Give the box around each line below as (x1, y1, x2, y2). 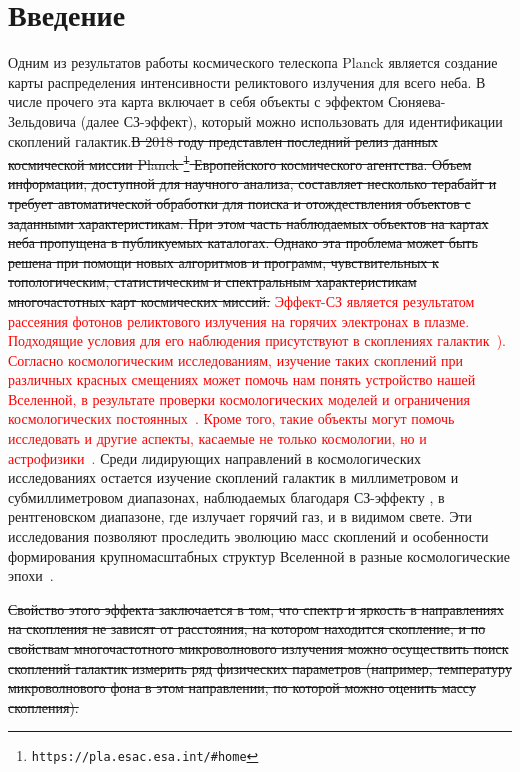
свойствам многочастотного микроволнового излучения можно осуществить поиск (8, 638, 509, 658)
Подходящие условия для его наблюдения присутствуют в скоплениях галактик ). (8, 330, 506, 351)
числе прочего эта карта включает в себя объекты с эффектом (8, 91, 384, 112)
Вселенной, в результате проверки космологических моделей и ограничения (8, 388, 470, 409)
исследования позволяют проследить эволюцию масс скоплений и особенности (8, 526, 489, 547)
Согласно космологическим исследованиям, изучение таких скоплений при (8, 349, 464, 370)
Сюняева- (388, 91, 446, 112)
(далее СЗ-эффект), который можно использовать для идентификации (80, 110, 503, 131)
